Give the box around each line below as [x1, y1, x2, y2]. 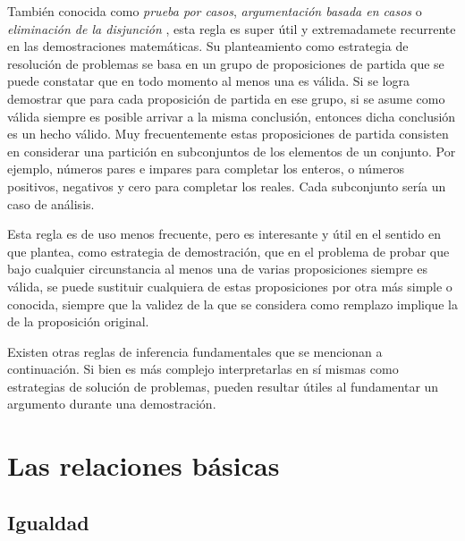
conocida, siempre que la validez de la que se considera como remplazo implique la [7, 294, 458, 313]
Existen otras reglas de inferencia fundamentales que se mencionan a [7, 342, 383, 360]
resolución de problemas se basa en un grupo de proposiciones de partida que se [7, 54, 444, 72]
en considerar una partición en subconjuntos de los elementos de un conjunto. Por [7, 141, 456, 160]
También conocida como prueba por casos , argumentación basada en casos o [7, 2, 422, 20]
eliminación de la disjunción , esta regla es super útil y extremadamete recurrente [7, 19, 456, 38]
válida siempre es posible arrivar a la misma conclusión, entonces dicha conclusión [7, 106, 456, 125]
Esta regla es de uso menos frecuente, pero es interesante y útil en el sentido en [7, 224, 441, 243]
